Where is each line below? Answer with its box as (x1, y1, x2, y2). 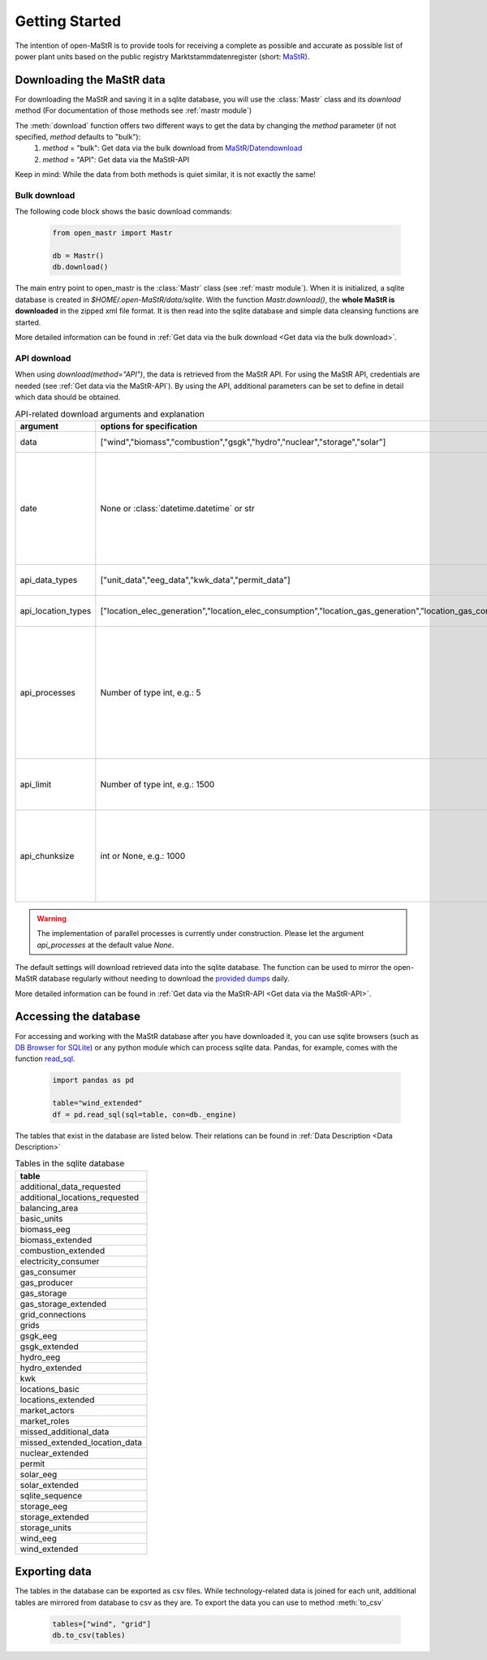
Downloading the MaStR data (15, 73, 166, 87)
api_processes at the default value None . (37, 940, 175, 950)
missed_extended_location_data (19, 1437, 142, 1448)
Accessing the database (15, 1010, 141, 1024)
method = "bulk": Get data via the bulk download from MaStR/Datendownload (42, 143, 303, 153)
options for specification (100, 420, 198, 432)
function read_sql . (15, 1054, 75, 1063)
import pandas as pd (52, 1076, 134, 1085)
